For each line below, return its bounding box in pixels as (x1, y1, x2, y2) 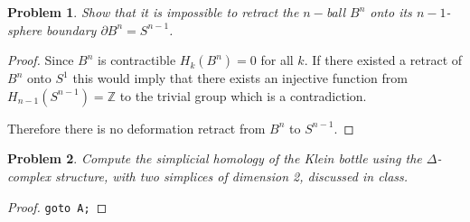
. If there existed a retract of (304, 51, 463, 69)
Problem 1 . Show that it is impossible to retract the (7, 3, 299, 21)
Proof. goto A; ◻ (7, 197, 108, 216)
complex (7, 166, 52, 185)
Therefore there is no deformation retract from (7, 118, 266, 137)
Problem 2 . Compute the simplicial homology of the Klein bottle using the (7, 149, 422, 168)
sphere (7, 20, 42, 39)
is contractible (98, 51, 176, 69)
